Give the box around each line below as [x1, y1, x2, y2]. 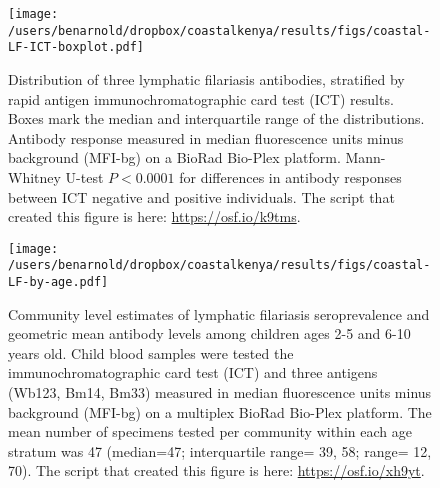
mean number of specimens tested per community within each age [8, 421, 412, 442]
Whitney [8, 166, 61, 187]
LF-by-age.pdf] [8, 275, 109, 290]
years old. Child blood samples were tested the [8, 342, 294, 363]
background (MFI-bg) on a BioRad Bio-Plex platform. [8, 147, 341, 168]
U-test [65, 166, 104, 187]
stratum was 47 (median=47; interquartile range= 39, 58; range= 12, [8, 440, 432, 461]
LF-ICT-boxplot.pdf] [8, 40, 145, 55]
